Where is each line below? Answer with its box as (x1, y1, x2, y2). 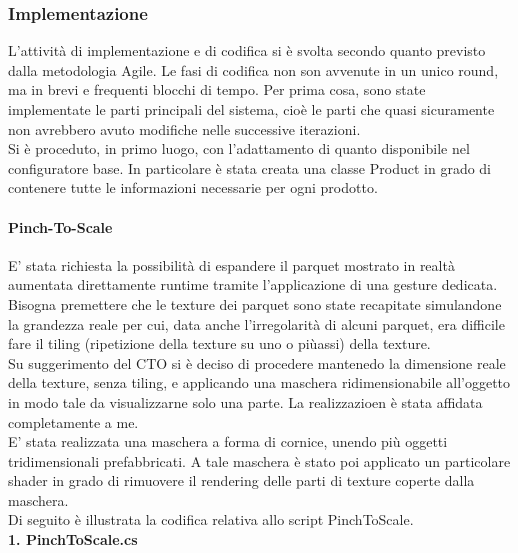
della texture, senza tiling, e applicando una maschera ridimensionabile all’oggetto (8, 372, 511, 393)
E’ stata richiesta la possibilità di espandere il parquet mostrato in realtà (8, 254, 455, 275)
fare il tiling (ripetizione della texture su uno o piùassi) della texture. (8, 333, 431, 354)
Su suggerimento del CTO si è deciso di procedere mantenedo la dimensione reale (8, 352, 506, 373)
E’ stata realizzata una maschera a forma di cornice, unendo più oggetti (8, 431, 448, 452)
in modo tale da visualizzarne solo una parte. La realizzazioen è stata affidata (8, 391, 483, 412)
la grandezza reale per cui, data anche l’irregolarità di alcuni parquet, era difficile (8, 313, 505, 334)
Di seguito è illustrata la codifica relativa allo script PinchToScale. (8, 509, 414, 530)
